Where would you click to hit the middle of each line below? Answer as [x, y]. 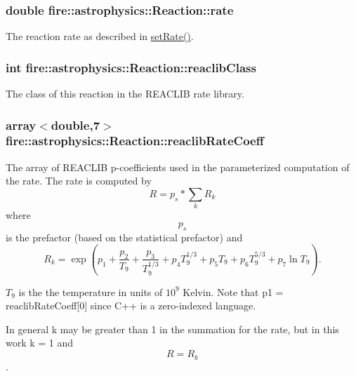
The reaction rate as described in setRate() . [100, 36]
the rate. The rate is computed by [79, 181]
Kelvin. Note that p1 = [233, 291]
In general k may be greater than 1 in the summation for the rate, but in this [172, 329]
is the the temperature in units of [91, 291]
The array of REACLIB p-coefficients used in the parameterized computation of [178, 167]
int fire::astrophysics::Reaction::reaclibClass [131, 67]
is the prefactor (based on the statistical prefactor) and [124, 237]
